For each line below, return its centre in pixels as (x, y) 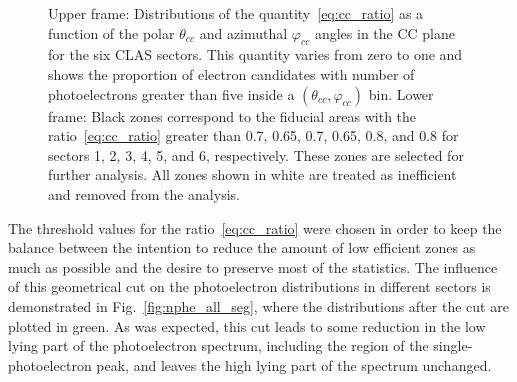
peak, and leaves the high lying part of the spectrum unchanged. (294, 364)
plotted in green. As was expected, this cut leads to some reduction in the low (247, 325)
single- (453, 345)
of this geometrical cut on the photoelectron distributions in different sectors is (249, 286)
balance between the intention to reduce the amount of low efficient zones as (242, 247)
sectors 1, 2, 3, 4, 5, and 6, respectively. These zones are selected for (256, 154)
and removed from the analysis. (144, 193)
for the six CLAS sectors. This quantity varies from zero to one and (255, 54)
